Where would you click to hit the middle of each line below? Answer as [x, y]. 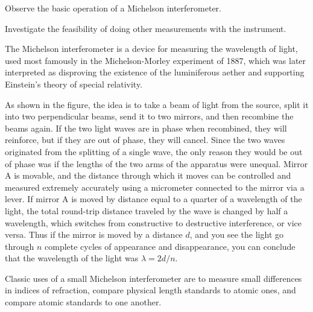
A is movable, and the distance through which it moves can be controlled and [148, 175]
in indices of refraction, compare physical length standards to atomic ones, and [150, 290]
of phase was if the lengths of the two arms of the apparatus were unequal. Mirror [156, 163]
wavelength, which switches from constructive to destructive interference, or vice [153, 222]
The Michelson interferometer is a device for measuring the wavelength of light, [151, 49]
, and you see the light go [237, 234]
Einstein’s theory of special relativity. [74, 84]
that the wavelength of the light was [72, 258]
